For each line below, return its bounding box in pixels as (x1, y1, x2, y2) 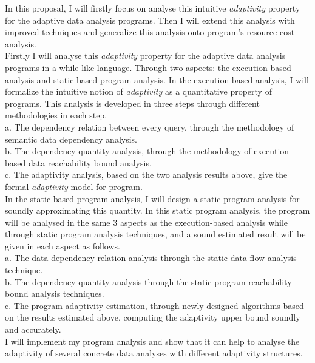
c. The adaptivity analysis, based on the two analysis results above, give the (5, 168, 288, 181)
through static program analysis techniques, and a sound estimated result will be (5, 228, 306, 240)
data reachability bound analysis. (28, 156, 152, 169)
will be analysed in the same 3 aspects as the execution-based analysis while (5, 215, 288, 228)
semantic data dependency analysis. (5, 132, 138, 145)
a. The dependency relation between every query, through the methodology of (5, 120, 294, 133)
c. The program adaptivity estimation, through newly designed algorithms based (5, 299, 304, 311)
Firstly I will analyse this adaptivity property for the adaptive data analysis (5, 49, 286, 62)
